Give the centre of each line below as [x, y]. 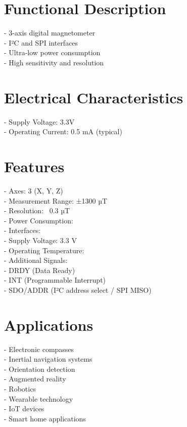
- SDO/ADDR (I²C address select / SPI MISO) [78, 289]
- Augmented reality [35, 379]
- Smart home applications [45, 418]
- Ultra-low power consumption [52, 52]
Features [34, 166]
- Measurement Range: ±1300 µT [56, 200]
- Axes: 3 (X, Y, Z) [34, 190]
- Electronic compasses [39, 349]
